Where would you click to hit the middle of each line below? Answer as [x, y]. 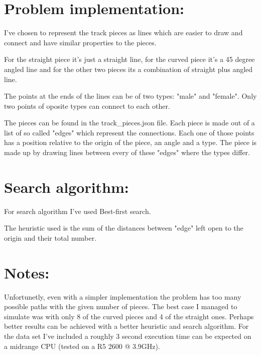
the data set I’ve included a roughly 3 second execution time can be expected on [128, 336]
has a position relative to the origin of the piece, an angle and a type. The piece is [130, 142]
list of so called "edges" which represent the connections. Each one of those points [129, 132]
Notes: [27, 272]
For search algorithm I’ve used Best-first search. [78, 211]
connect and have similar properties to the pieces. [80, 42]
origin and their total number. [50, 237]
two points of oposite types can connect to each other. [87, 105]
